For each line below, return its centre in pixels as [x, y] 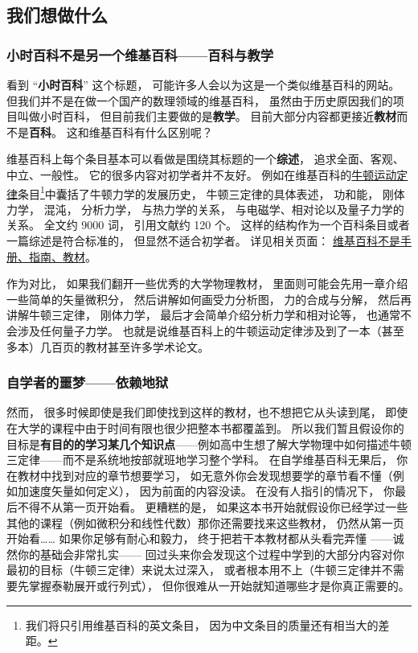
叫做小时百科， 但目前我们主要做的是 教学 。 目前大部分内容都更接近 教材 [207, 116]
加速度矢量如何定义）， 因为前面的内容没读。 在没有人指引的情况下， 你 [206, 491]
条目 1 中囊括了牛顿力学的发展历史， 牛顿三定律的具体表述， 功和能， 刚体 [211, 192]
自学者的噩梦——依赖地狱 [88, 382]
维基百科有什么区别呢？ [151, 131]
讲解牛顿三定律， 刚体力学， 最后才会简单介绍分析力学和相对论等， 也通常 [203, 315]
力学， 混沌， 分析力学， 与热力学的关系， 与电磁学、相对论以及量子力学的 [205, 209]
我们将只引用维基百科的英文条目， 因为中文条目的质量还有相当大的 [202, 624]
